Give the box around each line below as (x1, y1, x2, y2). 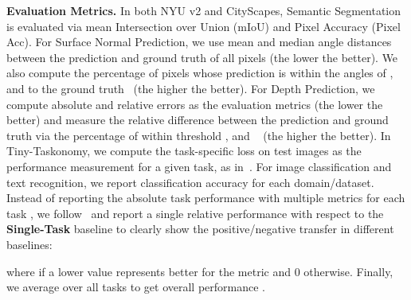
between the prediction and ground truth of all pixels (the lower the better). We (6, 49, 398, 65)
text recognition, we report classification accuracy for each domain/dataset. (6, 173, 374, 190)
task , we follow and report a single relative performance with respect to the (6, 205, 384, 221)
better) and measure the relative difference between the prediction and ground (6, 111, 389, 128)
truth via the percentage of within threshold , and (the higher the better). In (6, 127, 391, 143)
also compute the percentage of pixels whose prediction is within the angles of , (6, 64, 393, 81)
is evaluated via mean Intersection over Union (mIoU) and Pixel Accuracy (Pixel (6, 18, 401, 34)
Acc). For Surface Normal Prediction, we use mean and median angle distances (6, 33, 392, 50)
